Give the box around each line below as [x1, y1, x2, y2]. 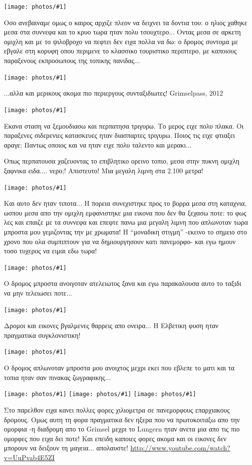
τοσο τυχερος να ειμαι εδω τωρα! [4, 246, 97, 256]
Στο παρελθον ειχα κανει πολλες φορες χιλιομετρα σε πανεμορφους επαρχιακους [4, 404, 230, 415]
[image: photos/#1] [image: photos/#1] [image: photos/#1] [4, 391, 196, 398]
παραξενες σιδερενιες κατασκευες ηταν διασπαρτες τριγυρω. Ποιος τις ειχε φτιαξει [4, 130, 235, 140]
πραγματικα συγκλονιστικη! [4, 330, 81, 340]
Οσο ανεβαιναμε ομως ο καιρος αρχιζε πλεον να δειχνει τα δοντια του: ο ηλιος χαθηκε [4, 17, 248, 27]
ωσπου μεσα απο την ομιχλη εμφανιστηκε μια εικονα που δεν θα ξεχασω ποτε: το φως [4, 207, 247, 217]
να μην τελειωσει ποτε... [4, 287, 72, 298]
